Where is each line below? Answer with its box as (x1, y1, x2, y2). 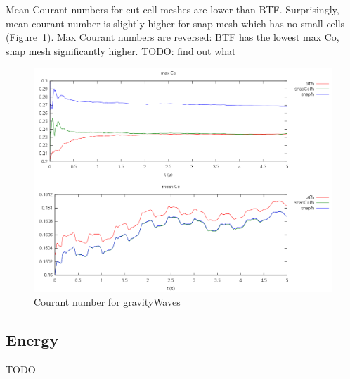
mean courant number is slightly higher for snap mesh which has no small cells (6, 15, 345, 30)
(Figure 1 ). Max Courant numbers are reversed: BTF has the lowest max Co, (6, 30, 339, 44)
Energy (6, 328, 59, 350)
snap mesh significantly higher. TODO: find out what (6, 43, 236, 58)
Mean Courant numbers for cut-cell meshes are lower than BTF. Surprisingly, (6, 2, 339, 16)
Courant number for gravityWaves (34, 294, 181, 309)
